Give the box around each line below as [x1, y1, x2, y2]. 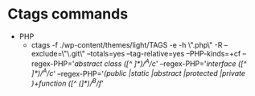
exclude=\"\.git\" [31, 48, 85, 58]
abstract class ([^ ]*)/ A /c [74, 57, 156, 69]
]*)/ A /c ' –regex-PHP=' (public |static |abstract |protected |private [31, 67, 246, 78]
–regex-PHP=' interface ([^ [159, 58, 247, 69]
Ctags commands [7, 5, 129, 23]
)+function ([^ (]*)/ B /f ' [31, 77, 104, 88]
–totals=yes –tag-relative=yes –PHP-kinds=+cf [86, 48, 241, 58]
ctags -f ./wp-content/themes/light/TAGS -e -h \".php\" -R [31, 40, 223, 49]
